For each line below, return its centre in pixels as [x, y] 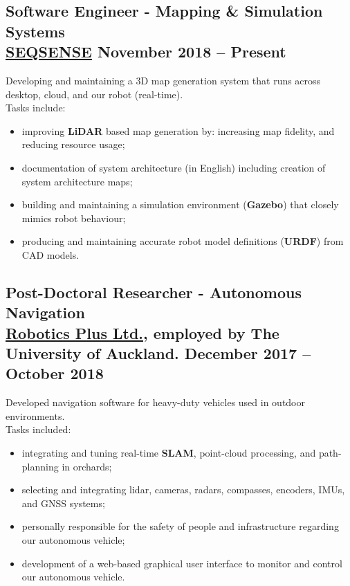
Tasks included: [38, 429]
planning [40, 466]
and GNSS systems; [63, 503]
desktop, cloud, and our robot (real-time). [94, 94]
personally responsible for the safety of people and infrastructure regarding [180, 526]
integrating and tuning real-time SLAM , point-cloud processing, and [169, 453]
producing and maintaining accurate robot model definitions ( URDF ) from [183, 241]
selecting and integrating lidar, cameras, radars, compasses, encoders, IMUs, [183, 489]
